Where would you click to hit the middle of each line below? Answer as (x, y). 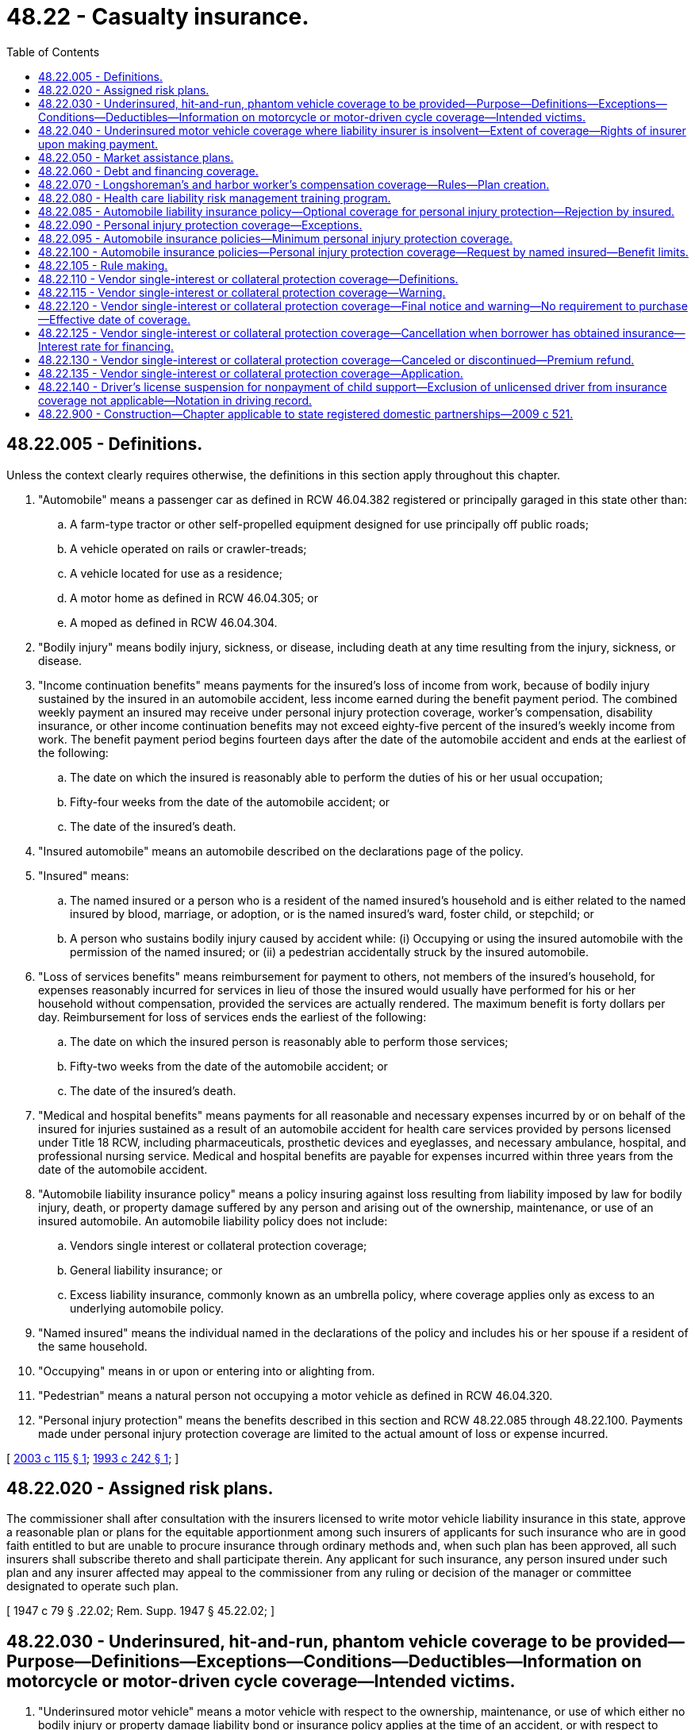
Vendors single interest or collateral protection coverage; (219, 1245)
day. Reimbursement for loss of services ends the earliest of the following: (232, 1017)
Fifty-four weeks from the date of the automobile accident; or (230, 802)
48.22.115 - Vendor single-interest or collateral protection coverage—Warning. (242, 292)
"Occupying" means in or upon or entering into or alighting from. (207, 1371)
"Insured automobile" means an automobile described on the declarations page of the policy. (281, 851)
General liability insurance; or (146, 1270)
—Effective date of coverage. (114, 319)
